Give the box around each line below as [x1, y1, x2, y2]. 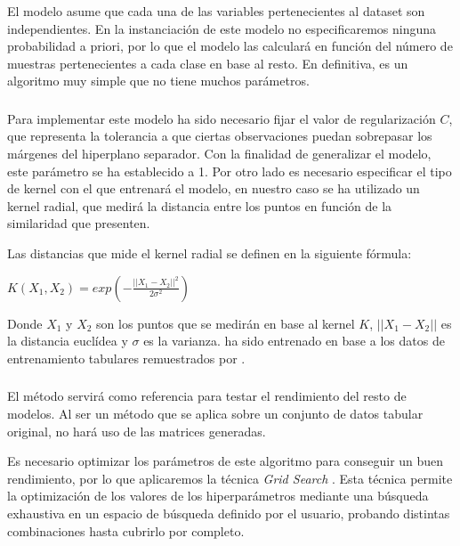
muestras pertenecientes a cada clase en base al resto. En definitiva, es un [7, 53, 408, 72]
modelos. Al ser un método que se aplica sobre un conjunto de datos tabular [7, 403, 424, 422]
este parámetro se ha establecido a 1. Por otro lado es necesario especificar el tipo [7, 161, 452, 180]
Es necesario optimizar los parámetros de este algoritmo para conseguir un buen [7, 452, 444, 470]
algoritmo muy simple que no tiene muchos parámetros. [7, 71, 310, 90]
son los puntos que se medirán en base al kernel [96, 314, 355, 332]
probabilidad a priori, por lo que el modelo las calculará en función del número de [7, 37, 453, 55]
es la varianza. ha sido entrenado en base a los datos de [143, 331, 445, 350]
